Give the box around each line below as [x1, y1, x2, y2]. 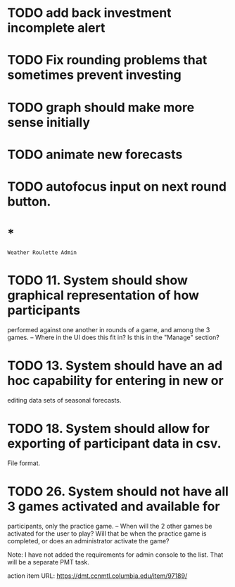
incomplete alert [7, 20, 106, 36]
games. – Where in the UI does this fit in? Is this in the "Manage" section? [7, 333, 220, 341]
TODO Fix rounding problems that [7, 52, 208, 68]
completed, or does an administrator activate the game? [7, 536, 170, 545]
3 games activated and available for [7, 498, 220, 515]
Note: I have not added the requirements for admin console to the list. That [7, 550, 224, 559]
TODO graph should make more [7, 99, 195, 115]
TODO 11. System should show [7, 272, 189, 289]
